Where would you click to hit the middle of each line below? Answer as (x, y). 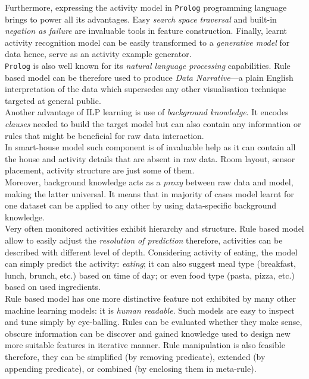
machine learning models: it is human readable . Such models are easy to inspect (150, 310)
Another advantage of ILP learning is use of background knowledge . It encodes (147, 112)
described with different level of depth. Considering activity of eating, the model (151, 252)
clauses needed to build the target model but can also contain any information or (153, 124)
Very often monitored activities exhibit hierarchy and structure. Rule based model (154, 228)
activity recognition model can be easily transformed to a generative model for (147, 42)
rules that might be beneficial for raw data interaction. (104, 135)
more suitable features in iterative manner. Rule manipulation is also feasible (145, 345)
